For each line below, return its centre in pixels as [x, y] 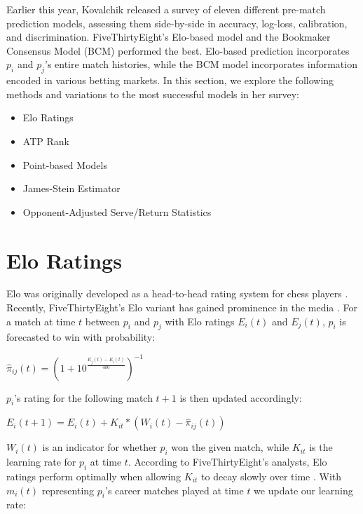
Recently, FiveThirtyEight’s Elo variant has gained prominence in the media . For [182, 307]
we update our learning [303, 490]
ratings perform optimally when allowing [94, 476]
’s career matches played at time [174, 490]
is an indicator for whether [100, 447]
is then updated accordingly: [241, 397]
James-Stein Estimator [71, 188]
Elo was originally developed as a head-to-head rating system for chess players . [177, 293]
